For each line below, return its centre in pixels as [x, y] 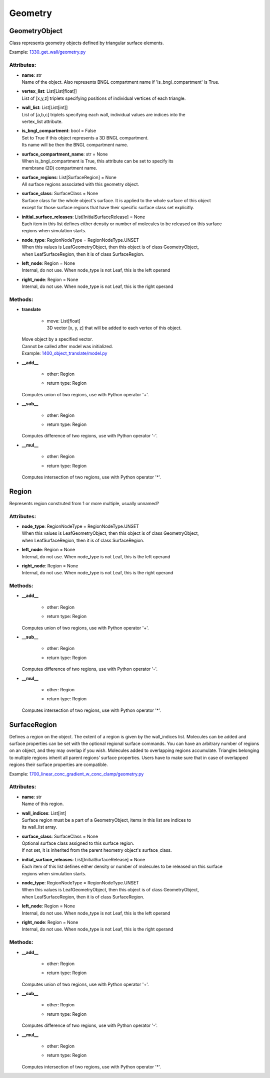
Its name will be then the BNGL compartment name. [75, 145]
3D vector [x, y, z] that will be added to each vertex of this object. [114, 328]
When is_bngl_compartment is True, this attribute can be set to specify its [97, 161]
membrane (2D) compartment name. [59, 168]
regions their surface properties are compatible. [58, 764]
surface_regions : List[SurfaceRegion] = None [69, 177]
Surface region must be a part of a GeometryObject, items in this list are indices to [106, 820]
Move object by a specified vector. [57, 339]
